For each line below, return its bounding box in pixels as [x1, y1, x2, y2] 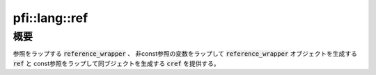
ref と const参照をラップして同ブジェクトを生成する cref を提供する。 [13, 59, 220, 67]
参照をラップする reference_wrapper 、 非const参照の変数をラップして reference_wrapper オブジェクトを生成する [13, 50, 358, 58]
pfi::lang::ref [13, 10, 88, 25]
